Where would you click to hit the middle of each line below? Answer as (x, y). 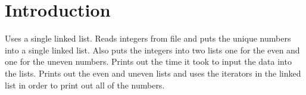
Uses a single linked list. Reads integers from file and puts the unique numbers (148, 38)
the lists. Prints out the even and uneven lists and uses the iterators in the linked (153, 73)
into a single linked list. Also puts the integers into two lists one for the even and (152, 50)
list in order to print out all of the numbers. (85, 85)
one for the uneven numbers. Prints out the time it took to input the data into (148, 61)
